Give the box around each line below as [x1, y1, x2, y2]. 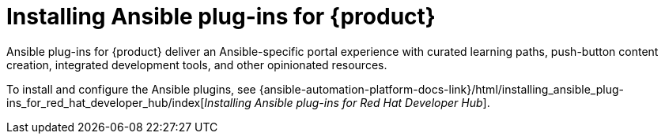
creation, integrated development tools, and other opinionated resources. [6, 57, 387, 72]
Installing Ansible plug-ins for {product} [6, 3, 436, 30]
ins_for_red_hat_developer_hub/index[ [6, 95, 205, 109]
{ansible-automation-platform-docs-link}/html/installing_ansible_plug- [259, 82, 624, 96]
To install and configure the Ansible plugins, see [6, 82, 256, 96]
